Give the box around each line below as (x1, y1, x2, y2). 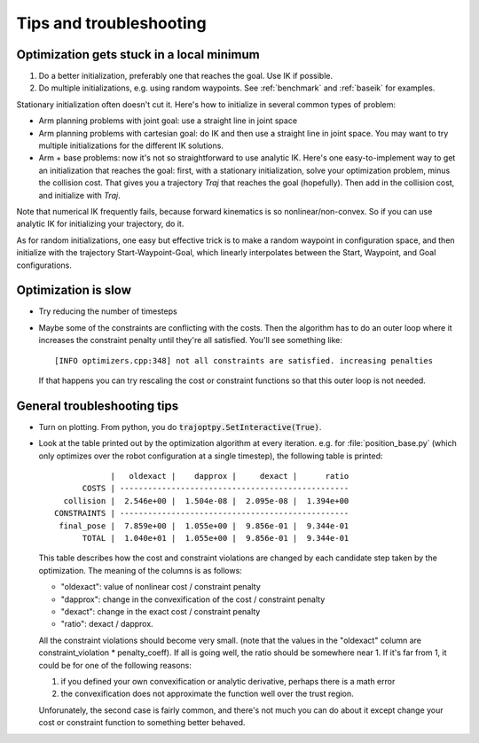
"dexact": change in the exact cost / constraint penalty (60, 606, 261, 616)
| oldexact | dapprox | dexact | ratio (110, 471, 349, 481)
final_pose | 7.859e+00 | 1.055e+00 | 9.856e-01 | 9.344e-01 (59, 520, 349, 531)
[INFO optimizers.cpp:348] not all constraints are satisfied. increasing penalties (54, 356, 434, 365)
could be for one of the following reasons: (38, 660, 192, 670)
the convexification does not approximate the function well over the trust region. (60, 688, 354, 700)
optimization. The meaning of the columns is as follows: (38, 565, 243, 575)
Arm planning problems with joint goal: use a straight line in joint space (38, 115, 297, 126)
